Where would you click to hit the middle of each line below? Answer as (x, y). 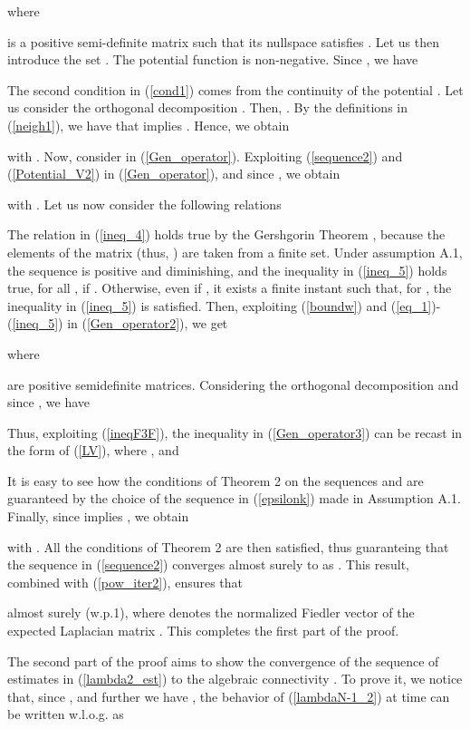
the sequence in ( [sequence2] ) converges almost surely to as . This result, (209, 564)
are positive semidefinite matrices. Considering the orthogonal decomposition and (233, 384)
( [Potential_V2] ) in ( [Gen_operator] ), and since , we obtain (174, 174)
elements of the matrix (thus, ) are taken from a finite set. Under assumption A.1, (235, 252)
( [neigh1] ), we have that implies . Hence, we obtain (149, 125)
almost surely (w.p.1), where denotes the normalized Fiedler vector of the (211, 612)
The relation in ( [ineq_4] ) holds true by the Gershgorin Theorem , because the (226, 234)
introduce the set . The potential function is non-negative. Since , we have (213, 59)
